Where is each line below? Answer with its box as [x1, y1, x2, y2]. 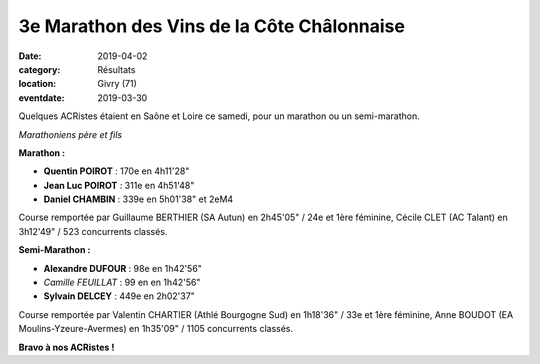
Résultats [97, 63, 136, 75]
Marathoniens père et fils [18, 128, 123, 140]
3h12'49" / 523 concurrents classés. [18, 225, 168, 237]
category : [18, 63, 61, 75]
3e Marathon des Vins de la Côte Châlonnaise [18, 15, 405, 37]
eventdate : [18, 91, 65, 104]
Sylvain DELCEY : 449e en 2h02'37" [43, 290, 195, 302]
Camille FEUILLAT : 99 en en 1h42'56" [43, 276, 201, 289]
